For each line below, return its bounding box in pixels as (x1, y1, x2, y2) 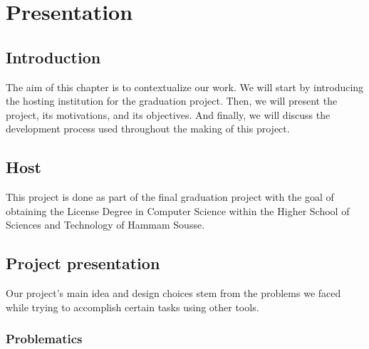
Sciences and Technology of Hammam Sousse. (6, 217, 205, 232)
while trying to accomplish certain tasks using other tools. (6, 299, 259, 314)
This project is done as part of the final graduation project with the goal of (6, 189, 334, 204)
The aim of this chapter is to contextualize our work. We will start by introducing (6, 79, 364, 94)
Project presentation (6, 252, 160, 274)
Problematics (6, 330, 83, 348)
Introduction (6, 46, 101, 68)
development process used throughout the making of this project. (6, 121, 290, 136)
